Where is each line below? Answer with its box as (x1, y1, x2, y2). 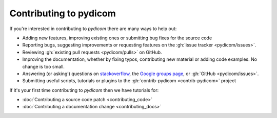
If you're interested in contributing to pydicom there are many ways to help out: (9, 26, 177, 32)
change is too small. (22, 63, 65, 69)
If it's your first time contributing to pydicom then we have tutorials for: (9, 87, 159, 93)
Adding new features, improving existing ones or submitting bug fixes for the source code (22, 35, 212, 41)
